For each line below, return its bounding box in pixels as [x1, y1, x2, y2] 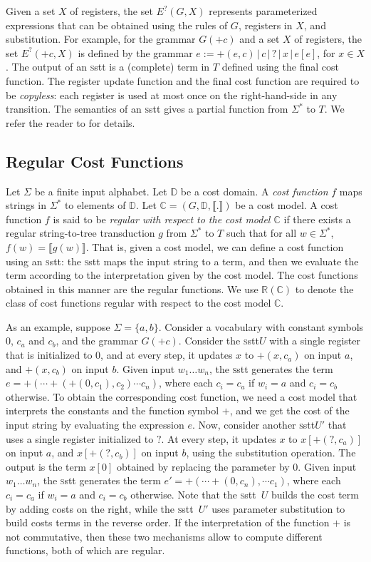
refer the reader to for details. [6, 115, 135, 130]
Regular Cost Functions [6, 150, 184, 172]
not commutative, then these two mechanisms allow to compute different [6, 528, 323, 543]
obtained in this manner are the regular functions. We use [6, 281, 258, 296]
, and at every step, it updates [100, 347, 233, 362]
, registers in [238, 17, 293, 32]
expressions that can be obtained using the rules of [6, 17, 228, 32]
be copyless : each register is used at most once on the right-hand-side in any [6, 87, 338, 102]
